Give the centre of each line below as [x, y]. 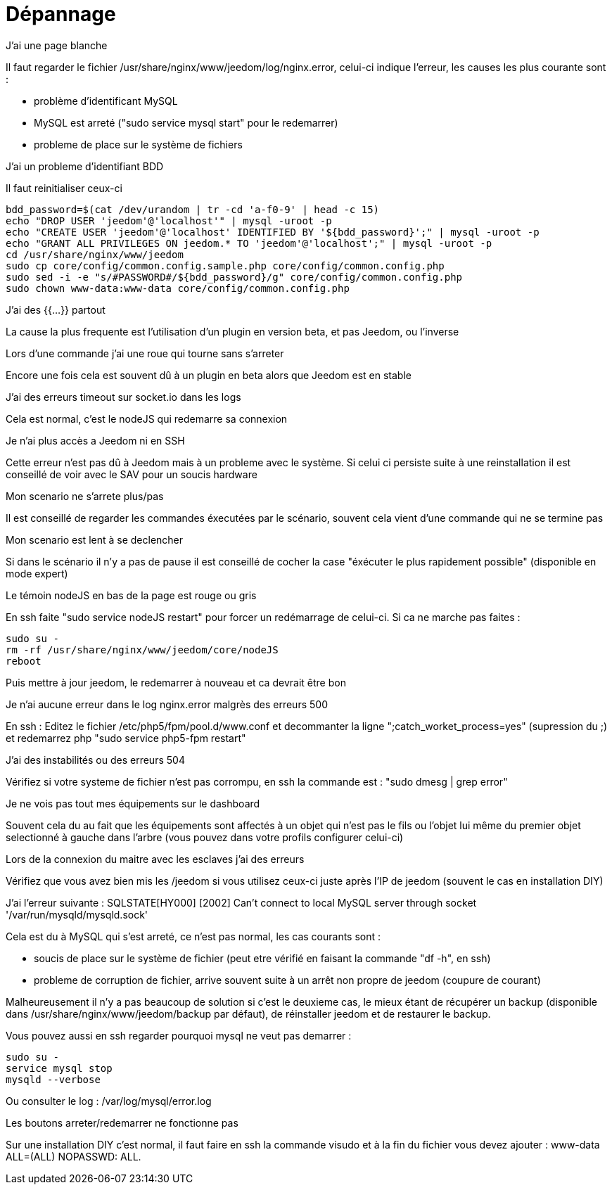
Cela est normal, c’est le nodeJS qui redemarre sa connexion [147, 418]
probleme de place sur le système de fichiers [138, 144]
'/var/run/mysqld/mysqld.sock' [77, 914]
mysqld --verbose [53, 1079]
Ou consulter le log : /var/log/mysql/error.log [109, 1101]
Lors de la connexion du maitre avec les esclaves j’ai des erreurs [155, 859]
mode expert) [37, 573]
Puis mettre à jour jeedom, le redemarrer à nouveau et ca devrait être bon [176, 682]
